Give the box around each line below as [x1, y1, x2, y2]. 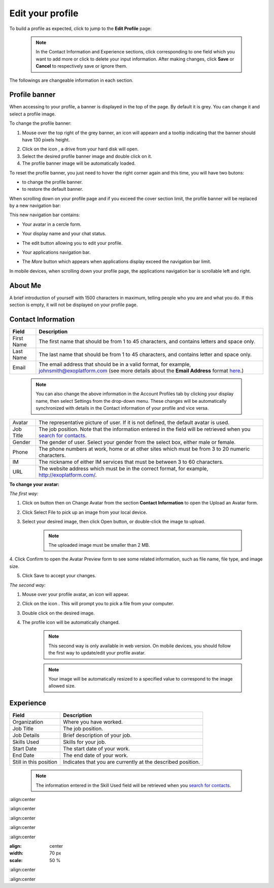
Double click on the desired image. [22, 610, 95, 616]
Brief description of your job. [63, 732, 132, 739]
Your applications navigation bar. [22, 249, 91, 255]
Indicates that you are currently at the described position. [63, 758, 200, 765]
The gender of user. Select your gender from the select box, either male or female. [38, 438, 236, 446]
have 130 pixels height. [22, 136, 71, 142]
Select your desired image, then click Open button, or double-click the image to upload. [22, 519, 205, 525]
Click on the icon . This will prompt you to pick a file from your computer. [22, 601, 175, 607]
